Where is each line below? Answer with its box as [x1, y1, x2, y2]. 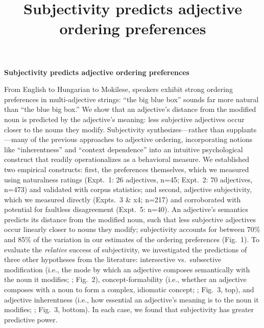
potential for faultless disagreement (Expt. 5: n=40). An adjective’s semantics [4, 204, 248, 215]
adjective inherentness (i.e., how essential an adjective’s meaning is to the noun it [4, 294, 259, 304]
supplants [227, 124, 257, 134]
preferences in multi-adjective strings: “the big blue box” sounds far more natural [4, 93, 259, 104]
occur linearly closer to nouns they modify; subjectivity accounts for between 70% [4, 224, 260, 235]
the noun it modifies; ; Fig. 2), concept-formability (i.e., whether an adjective [4, 274, 247, 285]
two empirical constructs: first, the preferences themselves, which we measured [4, 163, 249, 174]
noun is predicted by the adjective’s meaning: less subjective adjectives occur [4, 113, 245, 124]
